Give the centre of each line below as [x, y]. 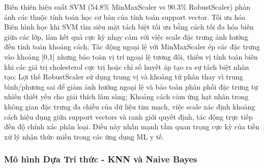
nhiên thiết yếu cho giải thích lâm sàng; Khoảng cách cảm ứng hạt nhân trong [126, 96]
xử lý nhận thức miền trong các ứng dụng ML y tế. [84, 136]
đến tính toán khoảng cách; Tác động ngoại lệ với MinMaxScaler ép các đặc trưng [132, 47]
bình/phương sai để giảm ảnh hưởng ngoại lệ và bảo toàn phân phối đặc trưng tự [131, 86]
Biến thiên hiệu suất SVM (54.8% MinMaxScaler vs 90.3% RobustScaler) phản [127, 7]
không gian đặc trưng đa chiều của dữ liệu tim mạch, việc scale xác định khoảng [130, 106]
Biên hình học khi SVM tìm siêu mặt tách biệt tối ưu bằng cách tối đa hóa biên [129, 27]
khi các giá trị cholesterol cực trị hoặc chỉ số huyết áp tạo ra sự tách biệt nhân [127, 66]
